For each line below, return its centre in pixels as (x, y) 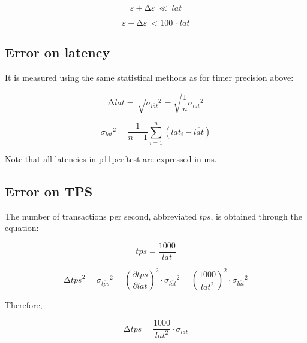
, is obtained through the (257, 216)
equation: (22, 228)
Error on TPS (49, 191)
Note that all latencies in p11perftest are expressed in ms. (111, 158)
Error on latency (58, 52)
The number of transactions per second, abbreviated (101, 216)
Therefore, (24, 305)
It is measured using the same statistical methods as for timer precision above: (149, 78)
